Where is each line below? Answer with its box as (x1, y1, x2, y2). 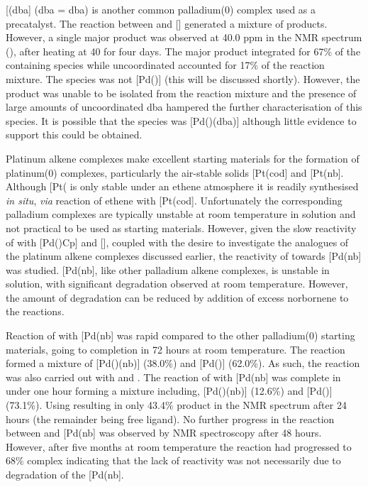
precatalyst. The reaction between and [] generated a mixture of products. (6, 16, 328, 31)
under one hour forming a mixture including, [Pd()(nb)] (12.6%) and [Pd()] (6, 383, 333, 398)
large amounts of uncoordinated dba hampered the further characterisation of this (6, 99, 362, 114)
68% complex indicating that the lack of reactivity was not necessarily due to (6, 453, 341, 468)
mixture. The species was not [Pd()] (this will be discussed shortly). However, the (6, 71, 360, 86)
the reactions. (6, 304, 65, 319)
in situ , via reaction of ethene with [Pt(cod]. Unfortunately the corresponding (6, 192, 342, 207)
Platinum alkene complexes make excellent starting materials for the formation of (6, 151, 359, 165)
